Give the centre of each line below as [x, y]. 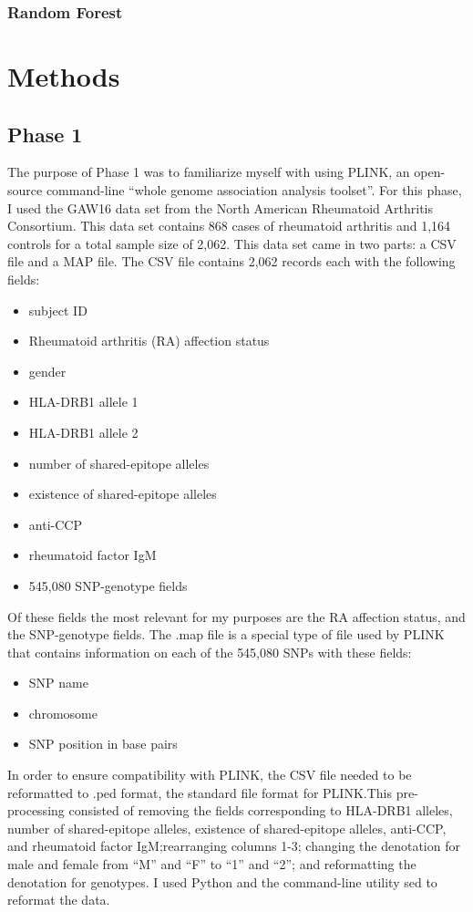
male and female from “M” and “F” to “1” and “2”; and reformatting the [212, 864]
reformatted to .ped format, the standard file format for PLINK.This [200, 792]
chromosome [63, 713]
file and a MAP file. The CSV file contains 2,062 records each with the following [231, 261]
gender [47, 371]
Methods [64, 76]
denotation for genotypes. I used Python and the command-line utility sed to [222, 881]
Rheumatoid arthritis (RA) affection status [149, 341]
